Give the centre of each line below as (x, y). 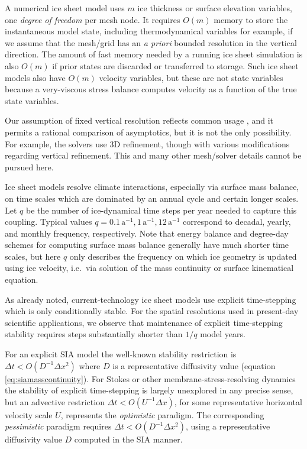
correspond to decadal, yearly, (237, 222)
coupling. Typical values (49, 222)
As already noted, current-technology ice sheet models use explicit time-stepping (151, 299)
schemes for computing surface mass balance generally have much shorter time (147, 245)
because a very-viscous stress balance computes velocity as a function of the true (151, 89)
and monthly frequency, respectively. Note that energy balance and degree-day (147, 233)
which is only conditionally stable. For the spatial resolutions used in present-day (152, 311)
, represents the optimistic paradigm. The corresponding (162, 414)
